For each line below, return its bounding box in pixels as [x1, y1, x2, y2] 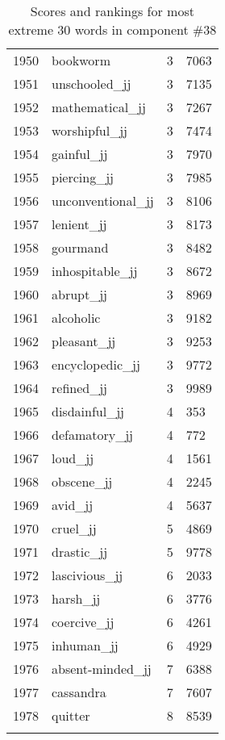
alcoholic [52, 308, 101, 327]
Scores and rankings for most [30, 2, 194, 20]
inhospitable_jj [52, 261, 138, 280]
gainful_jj [52, 144, 108, 163]
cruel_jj [52, 519, 97, 537]
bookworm [52, 51, 110, 69]
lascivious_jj [52, 566, 123, 584]
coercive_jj [52, 612, 115, 631]
